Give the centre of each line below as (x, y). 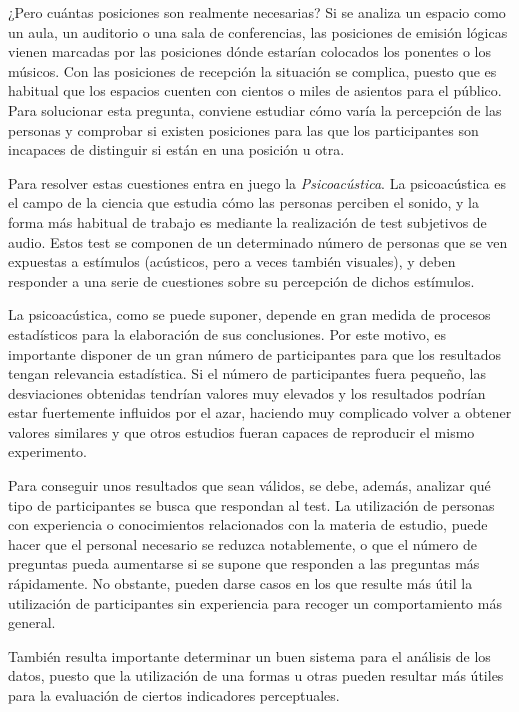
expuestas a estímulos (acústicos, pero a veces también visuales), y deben (232, 261)
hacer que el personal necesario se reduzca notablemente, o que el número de (242, 543)
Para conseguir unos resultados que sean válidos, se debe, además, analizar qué (249, 485)
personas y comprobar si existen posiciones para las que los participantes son (243, 129)
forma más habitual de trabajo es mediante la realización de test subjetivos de (247, 221)
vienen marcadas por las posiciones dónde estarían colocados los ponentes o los (249, 51)
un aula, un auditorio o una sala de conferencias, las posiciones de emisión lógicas (258, 31)
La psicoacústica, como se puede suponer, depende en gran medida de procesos (249, 314)
